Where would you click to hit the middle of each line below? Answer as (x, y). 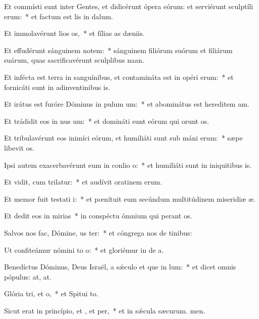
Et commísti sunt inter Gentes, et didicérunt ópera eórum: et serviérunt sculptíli (129, 6)
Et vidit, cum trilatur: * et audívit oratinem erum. (83, 182)
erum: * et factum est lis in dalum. (59, 16)
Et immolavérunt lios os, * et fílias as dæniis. (74, 33)
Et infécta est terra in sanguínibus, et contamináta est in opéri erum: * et (119, 77)
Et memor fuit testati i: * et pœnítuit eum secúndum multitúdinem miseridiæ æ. (130, 198)
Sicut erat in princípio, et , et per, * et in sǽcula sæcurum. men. (105, 310)
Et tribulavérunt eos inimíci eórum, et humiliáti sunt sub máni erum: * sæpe (123, 138)
